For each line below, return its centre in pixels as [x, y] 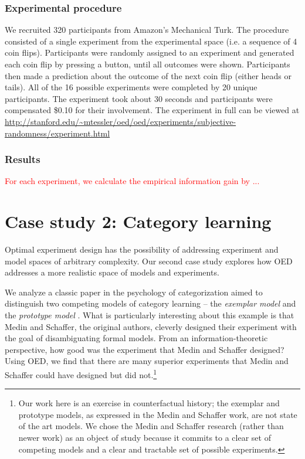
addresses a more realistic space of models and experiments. [112, 272]
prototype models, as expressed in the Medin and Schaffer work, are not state [158, 414]
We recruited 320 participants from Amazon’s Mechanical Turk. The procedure [147, 30]
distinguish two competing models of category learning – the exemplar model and [150, 303]
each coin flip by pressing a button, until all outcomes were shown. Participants [148, 64]
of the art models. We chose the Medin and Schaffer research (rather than [151, 426]
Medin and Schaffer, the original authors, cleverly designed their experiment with [151, 326]
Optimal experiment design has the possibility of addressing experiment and [142, 249]
